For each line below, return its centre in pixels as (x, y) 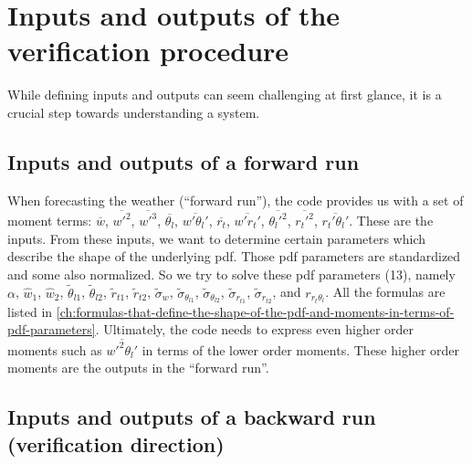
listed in (30, 311)
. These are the (391, 221)
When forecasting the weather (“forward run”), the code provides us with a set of (236, 200)
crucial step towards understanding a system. (134, 112)
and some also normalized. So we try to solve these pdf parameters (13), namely (231, 274)
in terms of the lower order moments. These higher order (301, 349)
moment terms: (50, 221)
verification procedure (148, 51)
